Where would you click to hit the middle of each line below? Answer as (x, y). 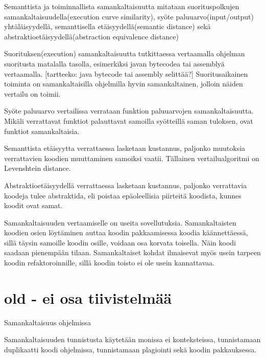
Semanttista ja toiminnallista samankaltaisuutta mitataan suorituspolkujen (122, 6)
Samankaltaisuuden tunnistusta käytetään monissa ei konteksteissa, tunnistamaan (132, 339)
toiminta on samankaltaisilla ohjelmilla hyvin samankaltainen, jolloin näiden (124, 84)
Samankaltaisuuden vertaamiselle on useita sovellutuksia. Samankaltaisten (120, 222)
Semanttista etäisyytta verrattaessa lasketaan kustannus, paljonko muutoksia (125, 148)
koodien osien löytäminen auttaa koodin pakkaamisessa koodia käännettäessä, (126, 232)
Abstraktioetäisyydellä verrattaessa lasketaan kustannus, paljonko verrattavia (126, 185)
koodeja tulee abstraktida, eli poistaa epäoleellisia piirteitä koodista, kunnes (123, 195)
